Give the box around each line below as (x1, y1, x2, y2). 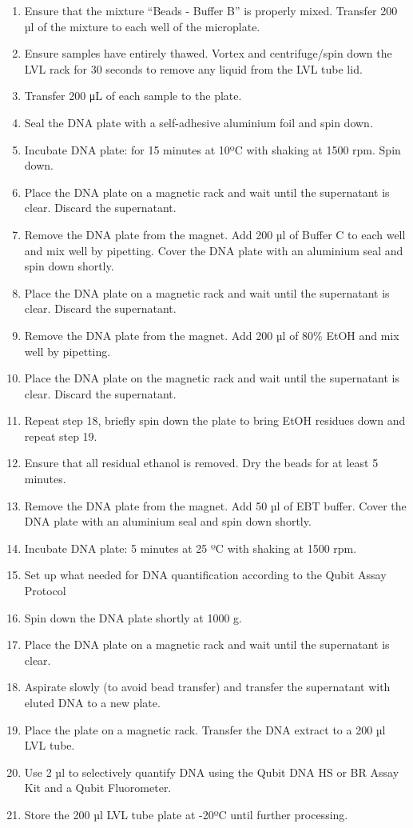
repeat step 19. (24, 427, 97, 444)
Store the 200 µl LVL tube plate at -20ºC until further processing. (24, 806, 348, 822)
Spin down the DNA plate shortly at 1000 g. (24, 609, 242, 626)
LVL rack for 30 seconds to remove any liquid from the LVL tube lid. (24, 60, 363, 77)
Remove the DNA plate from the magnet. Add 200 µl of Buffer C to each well (24, 226, 406, 242)
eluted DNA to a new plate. (24, 694, 161, 710)
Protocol (24, 582, 66, 599)
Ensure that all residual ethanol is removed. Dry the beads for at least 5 (24, 454, 379, 471)
